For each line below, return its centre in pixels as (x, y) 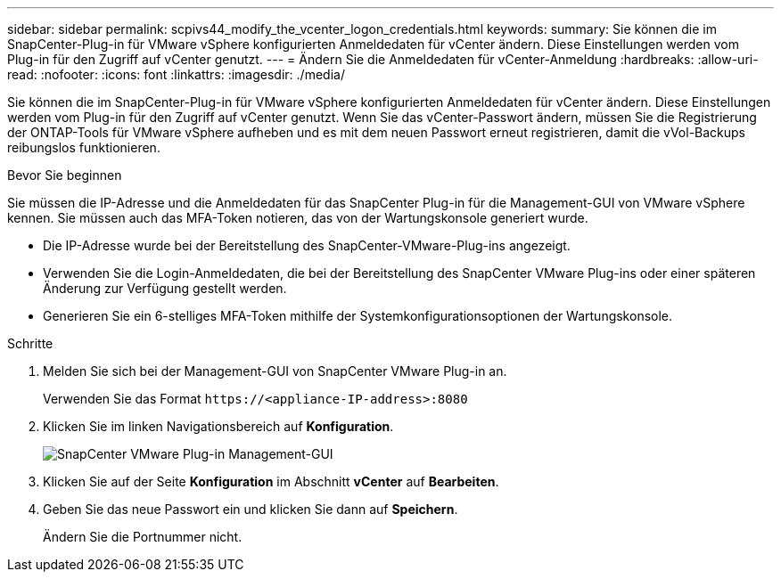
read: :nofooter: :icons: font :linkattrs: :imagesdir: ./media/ (176, 74)
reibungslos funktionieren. (84, 147)
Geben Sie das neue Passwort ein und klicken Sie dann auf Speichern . (251, 509)
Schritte (30, 343)
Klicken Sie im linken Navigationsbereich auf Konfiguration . (218, 426)
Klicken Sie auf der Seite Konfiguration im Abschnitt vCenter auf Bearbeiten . (271, 481)
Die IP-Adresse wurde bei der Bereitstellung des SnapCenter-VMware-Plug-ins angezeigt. (307, 245)
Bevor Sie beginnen (65, 175)
